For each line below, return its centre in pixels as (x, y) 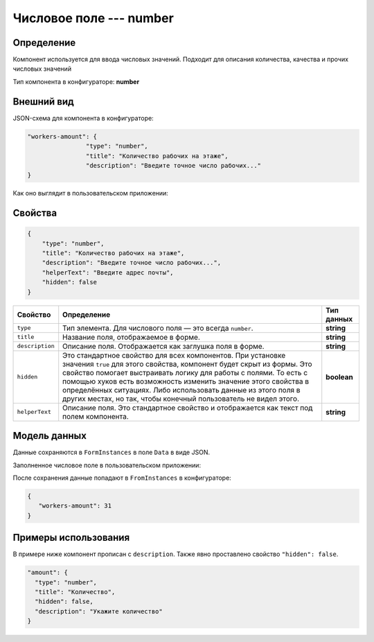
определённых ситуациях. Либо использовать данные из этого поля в (181, 390)
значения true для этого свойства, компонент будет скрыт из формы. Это (187, 364)
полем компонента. (96, 416)
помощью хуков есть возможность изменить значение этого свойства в (186, 381)
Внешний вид (43, 102)
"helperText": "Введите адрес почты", (108, 272)
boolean (339, 376)
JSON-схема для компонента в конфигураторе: (83, 118)
